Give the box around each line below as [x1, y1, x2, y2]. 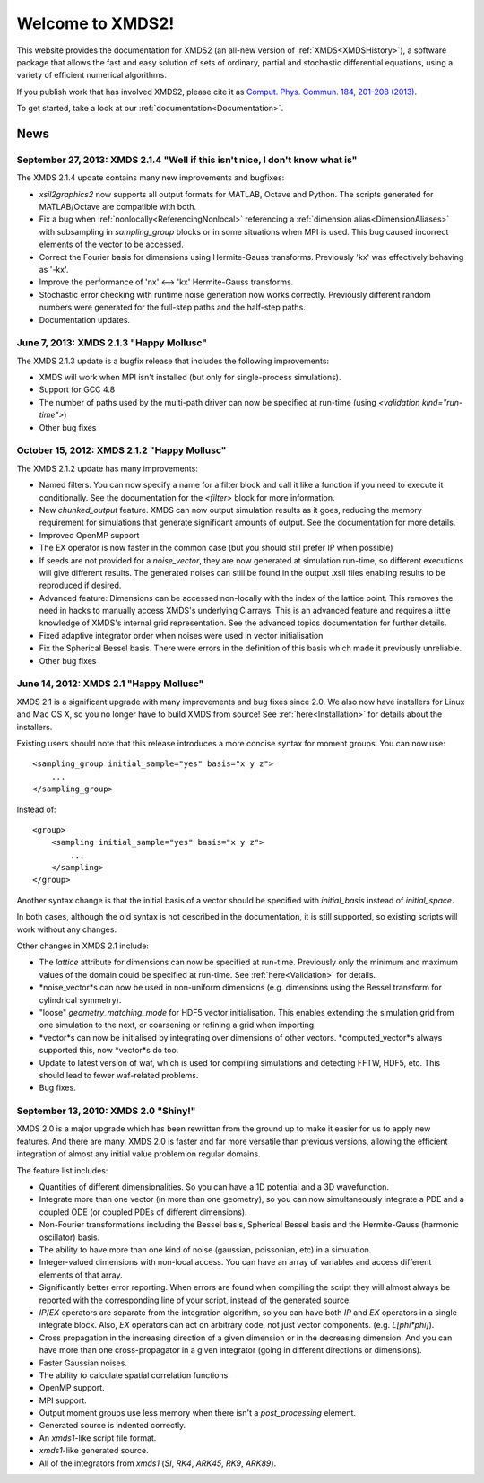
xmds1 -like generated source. [39, 1445, 149, 1456]
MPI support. [39, 1395, 87, 1406]
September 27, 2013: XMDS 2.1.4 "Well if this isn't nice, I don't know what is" [16, 153, 358, 166]
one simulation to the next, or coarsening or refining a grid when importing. [39, 1019, 317, 1031]
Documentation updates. [39, 314, 130, 325]
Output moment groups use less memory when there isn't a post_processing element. [39, 1408, 357, 1418]
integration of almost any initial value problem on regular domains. [16, 1148, 261, 1159]
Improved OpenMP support [39, 529, 140, 540]
